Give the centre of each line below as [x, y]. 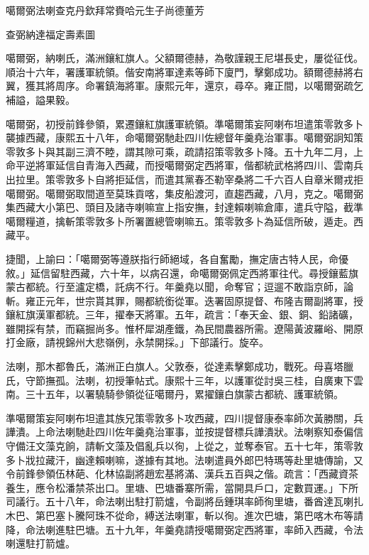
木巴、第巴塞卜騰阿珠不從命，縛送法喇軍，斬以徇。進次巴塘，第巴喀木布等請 [184, 515]
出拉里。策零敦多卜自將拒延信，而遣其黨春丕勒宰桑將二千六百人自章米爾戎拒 [184, 179]
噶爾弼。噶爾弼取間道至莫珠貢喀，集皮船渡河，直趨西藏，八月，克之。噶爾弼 [184, 193]
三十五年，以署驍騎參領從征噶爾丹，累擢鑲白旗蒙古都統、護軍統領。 [184, 394]
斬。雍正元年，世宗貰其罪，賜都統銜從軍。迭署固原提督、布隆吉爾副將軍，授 [184, 300]
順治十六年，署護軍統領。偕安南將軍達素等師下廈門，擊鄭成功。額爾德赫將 [180, 71]
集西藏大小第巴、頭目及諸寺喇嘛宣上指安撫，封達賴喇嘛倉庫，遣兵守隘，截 [180, 207]
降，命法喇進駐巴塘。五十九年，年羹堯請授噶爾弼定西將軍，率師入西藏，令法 [184, 529]
